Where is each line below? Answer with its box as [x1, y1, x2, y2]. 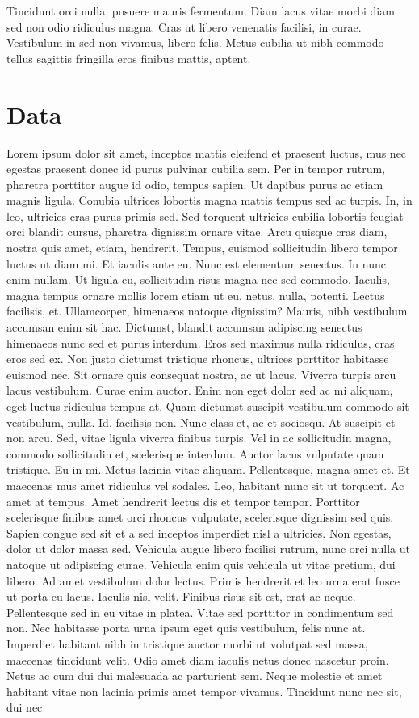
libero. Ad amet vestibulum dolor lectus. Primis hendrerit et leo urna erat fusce [6, 572, 400, 589]
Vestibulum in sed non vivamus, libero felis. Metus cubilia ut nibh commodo [6, 34, 384, 51]
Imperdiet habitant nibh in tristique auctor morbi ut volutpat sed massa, [6, 635, 368, 652]
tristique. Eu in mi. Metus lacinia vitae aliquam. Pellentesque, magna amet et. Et [6, 461, 410, 478]
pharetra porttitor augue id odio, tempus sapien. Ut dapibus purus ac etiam [6, 175, 383, 192]
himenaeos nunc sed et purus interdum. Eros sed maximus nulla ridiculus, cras [6, 334, 395, 351]
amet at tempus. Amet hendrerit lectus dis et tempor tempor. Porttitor [6, 492, 360, 509]
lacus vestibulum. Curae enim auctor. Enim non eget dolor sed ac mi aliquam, [6, 382, 393, 399]
